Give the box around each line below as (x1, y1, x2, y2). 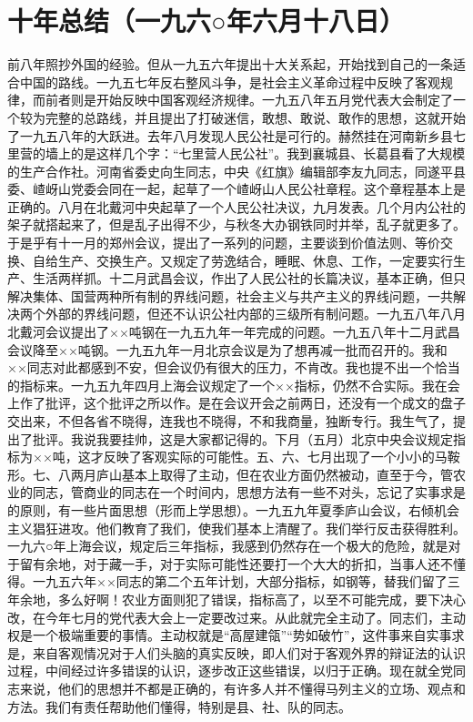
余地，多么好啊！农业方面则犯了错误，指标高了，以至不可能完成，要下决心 (19, 589, 466, 608)
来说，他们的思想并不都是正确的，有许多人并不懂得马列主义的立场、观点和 (19, 678, 466, 697)
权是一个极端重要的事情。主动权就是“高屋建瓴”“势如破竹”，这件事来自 (7, 625, 427, 645)
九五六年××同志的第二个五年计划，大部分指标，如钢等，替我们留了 (45, 572, 448, 591)
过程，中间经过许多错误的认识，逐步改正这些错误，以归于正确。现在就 (7, 661, 428, 680)
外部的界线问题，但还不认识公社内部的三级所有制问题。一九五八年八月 (45, 304, 466, 323)
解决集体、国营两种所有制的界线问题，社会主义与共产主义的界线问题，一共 (7, 286, 453, 305)
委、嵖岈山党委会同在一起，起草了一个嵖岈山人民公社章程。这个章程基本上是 (7, 179, 466, 198)
